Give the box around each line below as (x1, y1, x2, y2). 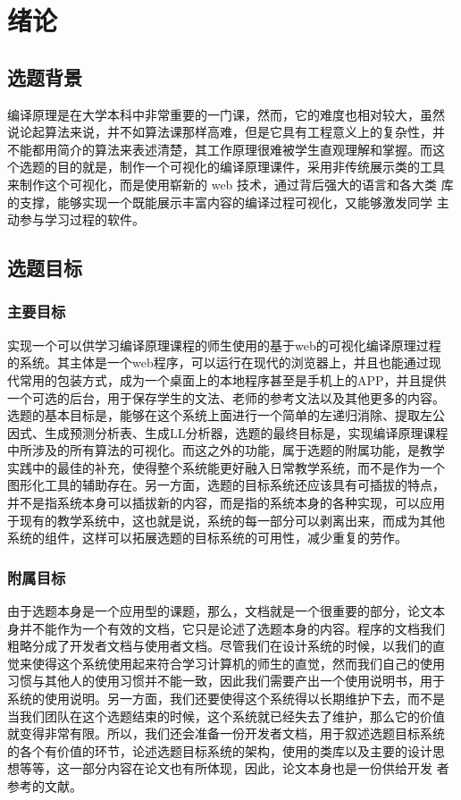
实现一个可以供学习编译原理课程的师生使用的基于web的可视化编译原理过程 (7, 335, 441, 354)
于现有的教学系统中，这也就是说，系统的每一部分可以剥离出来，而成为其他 (7, 510, 445, 529)
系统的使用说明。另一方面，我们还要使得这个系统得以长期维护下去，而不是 (7, 689, 445, 708)
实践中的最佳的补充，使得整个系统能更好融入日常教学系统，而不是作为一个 (7, 458, 445, 476)
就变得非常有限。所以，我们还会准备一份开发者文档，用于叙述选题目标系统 (7, 724, 445, 743)
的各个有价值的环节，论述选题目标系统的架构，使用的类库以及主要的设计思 (7, 741, 445, 760)
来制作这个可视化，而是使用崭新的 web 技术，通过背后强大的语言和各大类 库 (7, 174, 454, 193)
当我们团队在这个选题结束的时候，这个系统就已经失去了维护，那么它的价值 (7, 706, 445, 725)
